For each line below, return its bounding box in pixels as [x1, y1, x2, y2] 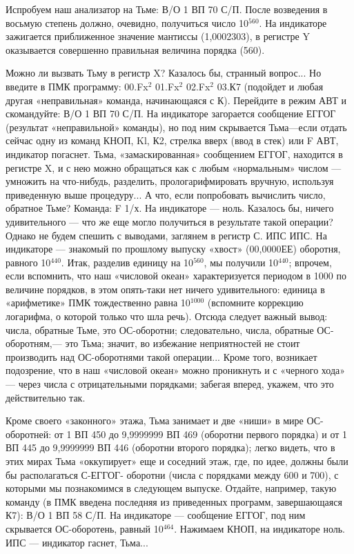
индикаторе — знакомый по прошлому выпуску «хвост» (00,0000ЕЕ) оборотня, [6, 241, 341, 256]
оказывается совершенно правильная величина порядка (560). [6, 42, 265, 57]
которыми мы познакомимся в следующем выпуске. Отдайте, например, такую [6, 481, 337, 495]
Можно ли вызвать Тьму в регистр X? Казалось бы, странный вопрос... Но [6, 66, 322, 80]
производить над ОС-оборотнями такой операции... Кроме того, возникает [6, 349, 317, 364]
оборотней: [6, 426, 52, 441]
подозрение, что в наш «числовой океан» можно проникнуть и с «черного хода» [6, 363, 346, 377]
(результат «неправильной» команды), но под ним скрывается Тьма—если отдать [6, 119, 347, 134]
